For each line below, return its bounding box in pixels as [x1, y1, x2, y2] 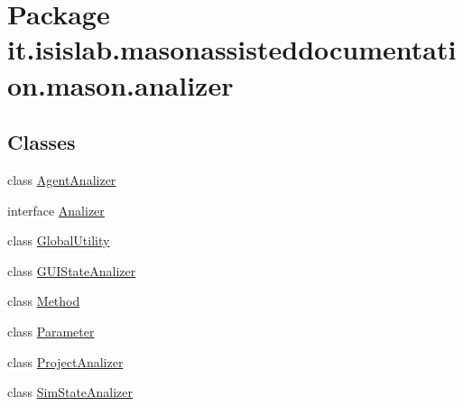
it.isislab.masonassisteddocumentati [7, 31, 457, 68]
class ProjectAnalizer [7, 352, 124, 371]
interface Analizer [7, 200, 105, 219]
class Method [7, 291, 80, 310]
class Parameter [7, 321, 95, 340]
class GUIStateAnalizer [7, 261, 136, 280]
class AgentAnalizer [7, 170, 116, 189]
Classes [7, 128, 76, 156]
